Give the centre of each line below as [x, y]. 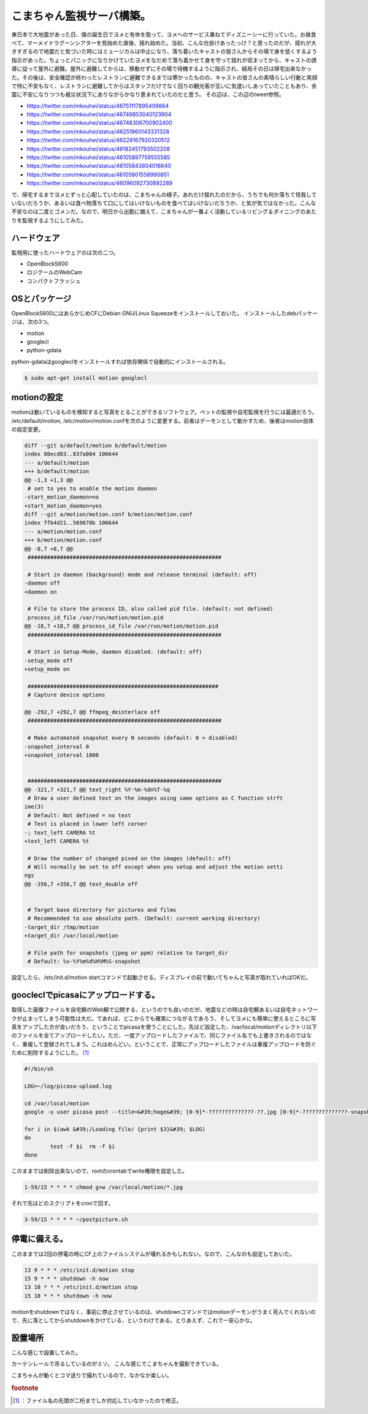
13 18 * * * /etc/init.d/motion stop [81, 1287]
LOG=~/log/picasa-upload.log [68, 1086]
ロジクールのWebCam [55, 272]
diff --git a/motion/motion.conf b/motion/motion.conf [108, 514]
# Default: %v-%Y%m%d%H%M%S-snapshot [84, 961]
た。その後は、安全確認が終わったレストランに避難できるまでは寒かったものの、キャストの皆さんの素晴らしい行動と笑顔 [164, 77]
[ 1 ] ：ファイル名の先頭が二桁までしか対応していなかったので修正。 [98, 1400]
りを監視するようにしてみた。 [49, 220]
